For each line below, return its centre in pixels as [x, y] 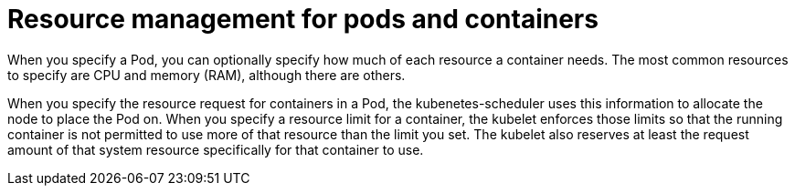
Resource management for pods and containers [303, 19]
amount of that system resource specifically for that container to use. [216, 149]
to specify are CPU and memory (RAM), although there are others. [207, 75]
